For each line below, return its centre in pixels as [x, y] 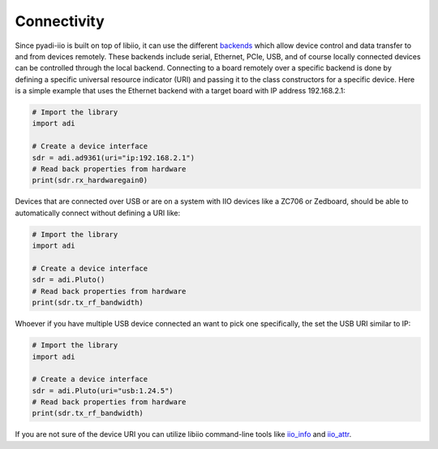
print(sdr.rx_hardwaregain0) [90, 180]
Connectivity [60, 21]
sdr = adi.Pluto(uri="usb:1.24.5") [103, 391]
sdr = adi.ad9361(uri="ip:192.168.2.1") [113, 158]
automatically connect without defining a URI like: [98, 213]
